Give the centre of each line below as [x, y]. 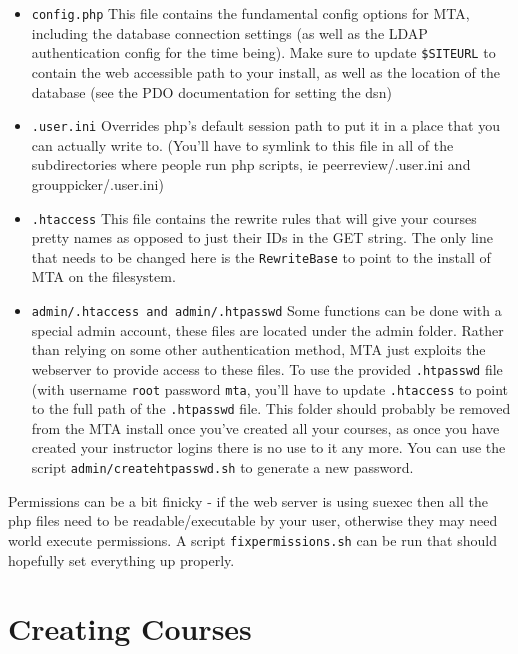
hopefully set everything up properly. [121, 559]
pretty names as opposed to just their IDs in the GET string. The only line [262, 237]
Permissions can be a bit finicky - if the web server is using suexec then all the [248, 500]
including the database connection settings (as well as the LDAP [229, 32]
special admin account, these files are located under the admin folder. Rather [267, 329]
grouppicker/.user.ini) [97, 183]
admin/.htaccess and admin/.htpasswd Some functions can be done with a [266, 310]
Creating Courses [130, 628]
